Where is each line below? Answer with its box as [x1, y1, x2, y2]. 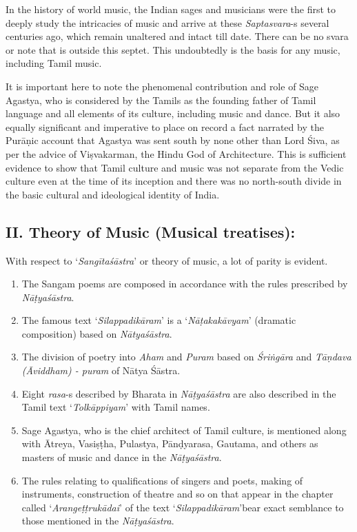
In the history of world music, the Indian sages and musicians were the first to [6, 2, 336, 16]
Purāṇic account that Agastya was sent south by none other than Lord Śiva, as [6, 133, 340, 147]
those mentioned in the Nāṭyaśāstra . [21, 513, 174, 528]
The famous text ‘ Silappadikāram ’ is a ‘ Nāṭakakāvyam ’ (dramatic [21, 313, 296, 327]
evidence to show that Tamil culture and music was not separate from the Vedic [6, 160, 344, 174]
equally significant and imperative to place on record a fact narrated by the [6, 119, 324, 134]
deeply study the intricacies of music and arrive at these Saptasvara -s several [6, 15, 329, 30]
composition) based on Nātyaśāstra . [21, 326, 172, 340]
